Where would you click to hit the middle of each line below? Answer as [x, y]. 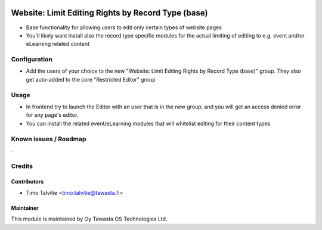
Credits [22, 166]
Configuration [32, 60]
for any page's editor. [52, 115]
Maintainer [25, 208]
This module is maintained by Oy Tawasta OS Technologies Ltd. [89, 219]
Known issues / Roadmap [49, 139]
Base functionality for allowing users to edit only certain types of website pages [124, 27]
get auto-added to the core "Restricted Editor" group [91, 79]
